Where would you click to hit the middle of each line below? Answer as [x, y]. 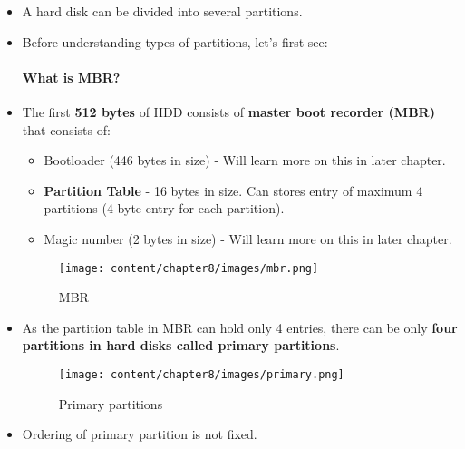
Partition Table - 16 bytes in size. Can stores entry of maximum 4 [233, 190]
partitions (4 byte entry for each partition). [164, 208]
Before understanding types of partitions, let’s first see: [175, 41]
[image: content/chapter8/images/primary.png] [201, 374]
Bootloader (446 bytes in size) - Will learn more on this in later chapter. [245, 160]
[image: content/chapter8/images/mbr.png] [189, 268]
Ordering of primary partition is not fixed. [140, 434]
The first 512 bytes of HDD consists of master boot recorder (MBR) [228, 111]
